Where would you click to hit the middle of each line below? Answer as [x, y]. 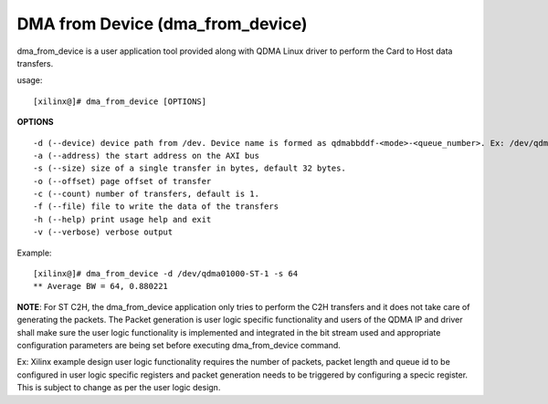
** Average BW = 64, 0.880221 [101, 286]
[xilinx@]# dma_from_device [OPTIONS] [120, 101]
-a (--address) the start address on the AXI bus [147, 155]
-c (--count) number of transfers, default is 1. [147, 194]
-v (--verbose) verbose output [103, 232]
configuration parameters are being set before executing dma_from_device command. [179, 345]
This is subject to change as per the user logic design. [119, 388]
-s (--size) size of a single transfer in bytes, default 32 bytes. [190, 168]
